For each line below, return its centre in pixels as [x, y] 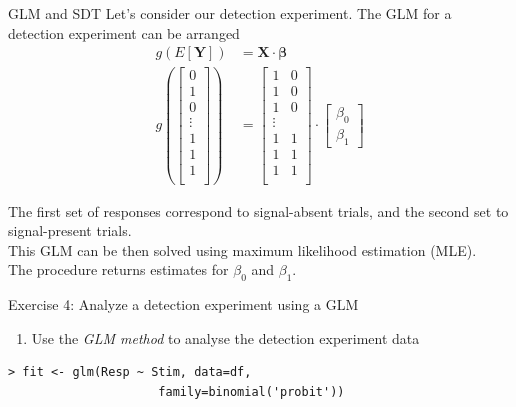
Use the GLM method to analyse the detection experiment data [225, 337]
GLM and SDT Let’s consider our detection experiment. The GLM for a [230, 13]
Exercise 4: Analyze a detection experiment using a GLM [183, 304]
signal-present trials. [70, 230]
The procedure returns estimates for [118, 269]
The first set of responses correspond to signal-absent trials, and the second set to [258, 210]
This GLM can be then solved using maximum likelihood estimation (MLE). [242, 249]
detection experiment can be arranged [124, 32]
